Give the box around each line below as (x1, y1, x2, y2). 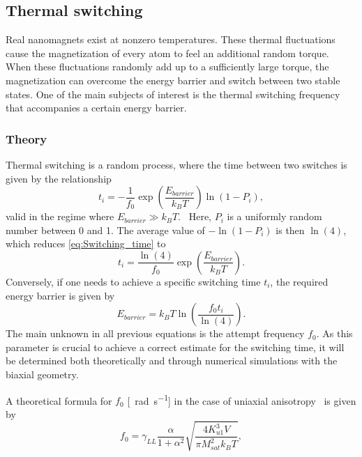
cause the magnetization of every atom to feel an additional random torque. (6, 45, 329, 60)
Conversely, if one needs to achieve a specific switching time (6, 274, 261, 288)
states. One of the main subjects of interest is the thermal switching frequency (6, 86, 340, 101)
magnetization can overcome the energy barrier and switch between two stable (6, 72, 340, 87)
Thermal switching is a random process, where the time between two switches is (6, 157, 347, 171)
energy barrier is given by (6, 288, 115, 302)
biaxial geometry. (6, 366, 79, 381)
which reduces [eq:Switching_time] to (6, 236, 166, 251)
